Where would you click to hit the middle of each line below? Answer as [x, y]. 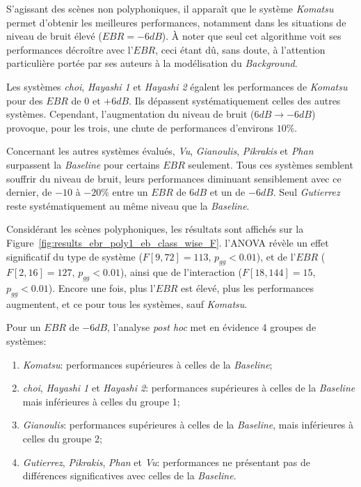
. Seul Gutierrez [306, 192]
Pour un [24, 327]
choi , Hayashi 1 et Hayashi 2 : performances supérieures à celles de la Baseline [189, 388]
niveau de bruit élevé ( [54, 36]
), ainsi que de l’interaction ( [181, 272]
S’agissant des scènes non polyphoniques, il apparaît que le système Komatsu [170, 8]
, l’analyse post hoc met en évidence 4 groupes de [212, 327]
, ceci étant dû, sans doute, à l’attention [240, 49]
